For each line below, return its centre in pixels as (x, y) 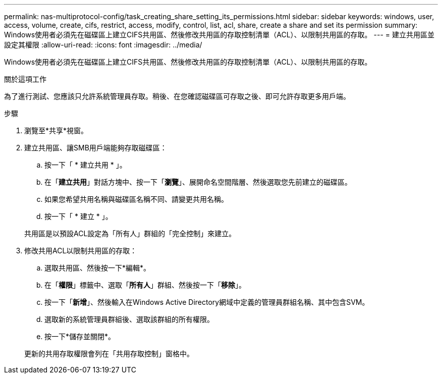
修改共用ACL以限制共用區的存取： (81, 251)
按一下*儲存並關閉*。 (80, 336)
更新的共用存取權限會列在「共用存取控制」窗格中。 (109, 354)
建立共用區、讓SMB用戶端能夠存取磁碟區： (96, 148)
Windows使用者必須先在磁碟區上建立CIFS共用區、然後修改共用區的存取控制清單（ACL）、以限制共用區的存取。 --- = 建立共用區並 (219, 35)
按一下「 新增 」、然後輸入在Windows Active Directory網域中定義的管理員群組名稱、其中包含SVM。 (207, 302)
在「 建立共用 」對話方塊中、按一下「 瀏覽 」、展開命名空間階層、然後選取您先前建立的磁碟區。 (198, 182)
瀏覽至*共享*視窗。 (56, 130)
